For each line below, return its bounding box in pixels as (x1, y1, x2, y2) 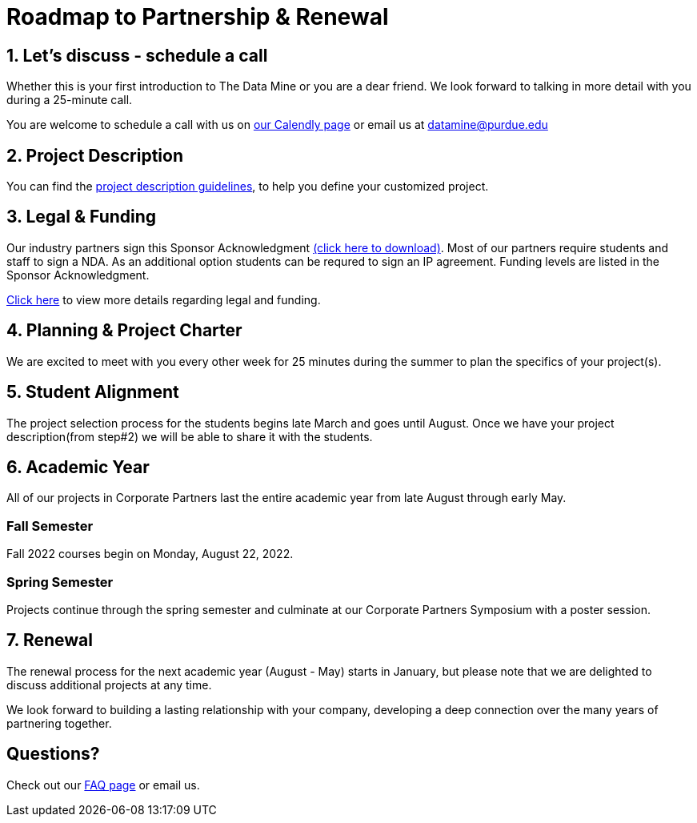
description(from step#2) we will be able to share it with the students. (6, 429, 373, 444)
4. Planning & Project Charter (6, 320, 242, 341)
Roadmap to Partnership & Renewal (6, 3, 389, 30)
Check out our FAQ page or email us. (6, 777, 200, 792)
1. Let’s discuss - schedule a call (6, 45, 268, 66)
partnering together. (6, 716, 112, 730)
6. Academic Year (6, 456, 150, 477)
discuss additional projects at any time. (6, 677, 212, 692)
